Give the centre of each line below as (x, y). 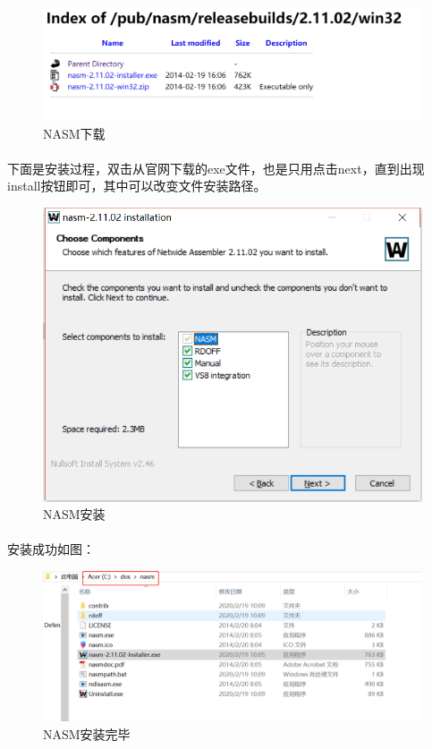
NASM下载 (74, 133)
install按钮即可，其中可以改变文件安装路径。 (137, 186)
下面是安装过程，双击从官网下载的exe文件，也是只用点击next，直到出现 (216, 168)
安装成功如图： (51, 549)
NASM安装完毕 (87, 733)
